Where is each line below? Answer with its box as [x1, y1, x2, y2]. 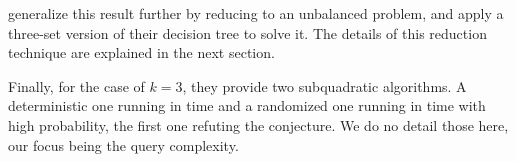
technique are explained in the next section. [8, 42, 275, 63]
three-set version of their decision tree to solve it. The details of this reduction [8, 22, 487, 43]
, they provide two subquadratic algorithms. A [182, 75, 467, 96]
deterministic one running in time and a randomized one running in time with [8, 95, 486, 116]
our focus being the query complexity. [8, 134, 239, 155]
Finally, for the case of [8, 75, 145, 96]
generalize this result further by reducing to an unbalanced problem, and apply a [8, 3, 504, 23]
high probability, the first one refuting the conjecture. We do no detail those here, [8, 114, 509, 135]
